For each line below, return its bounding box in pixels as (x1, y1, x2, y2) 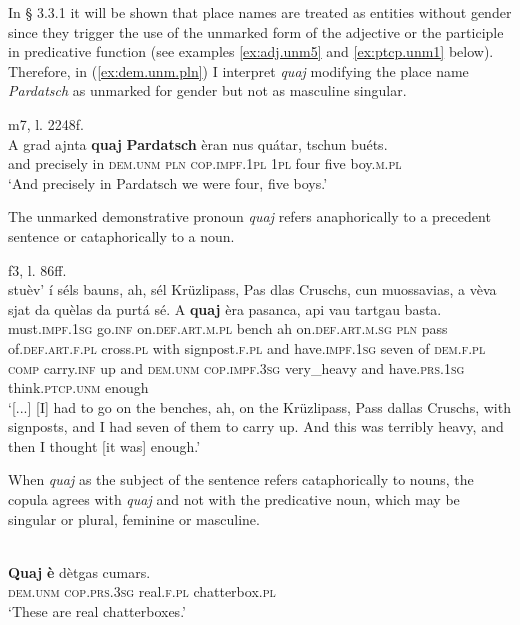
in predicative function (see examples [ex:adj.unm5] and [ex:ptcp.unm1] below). (8, 41, 494, 62)
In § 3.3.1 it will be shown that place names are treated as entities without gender (8, 2, 512, 22)
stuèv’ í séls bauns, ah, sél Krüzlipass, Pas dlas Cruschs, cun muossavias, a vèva (8, 279, 497, 300)
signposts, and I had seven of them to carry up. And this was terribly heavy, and (8, 416, 504, 437)
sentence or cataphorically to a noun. (8, 225, 235, 246)
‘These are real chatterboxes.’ (8, 601, 186, 622)
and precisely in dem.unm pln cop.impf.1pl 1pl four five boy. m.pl (8, 153, 402, 174)
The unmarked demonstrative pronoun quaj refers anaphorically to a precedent (8, 206, 491, 227)
